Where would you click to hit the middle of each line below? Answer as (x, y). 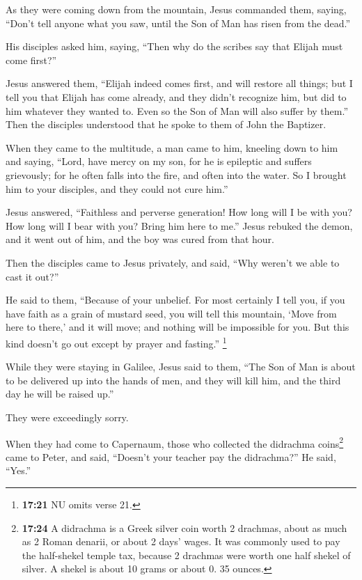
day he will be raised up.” (60, 394)
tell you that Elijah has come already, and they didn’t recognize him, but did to (176, 96)
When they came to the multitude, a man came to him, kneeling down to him (172, 147)
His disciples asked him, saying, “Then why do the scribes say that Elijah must (174, 46)
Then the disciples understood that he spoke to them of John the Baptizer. (166, 124)
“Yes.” (18, 470)
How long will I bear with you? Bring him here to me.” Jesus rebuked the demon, (179, 225)
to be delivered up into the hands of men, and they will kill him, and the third (173, 380)
